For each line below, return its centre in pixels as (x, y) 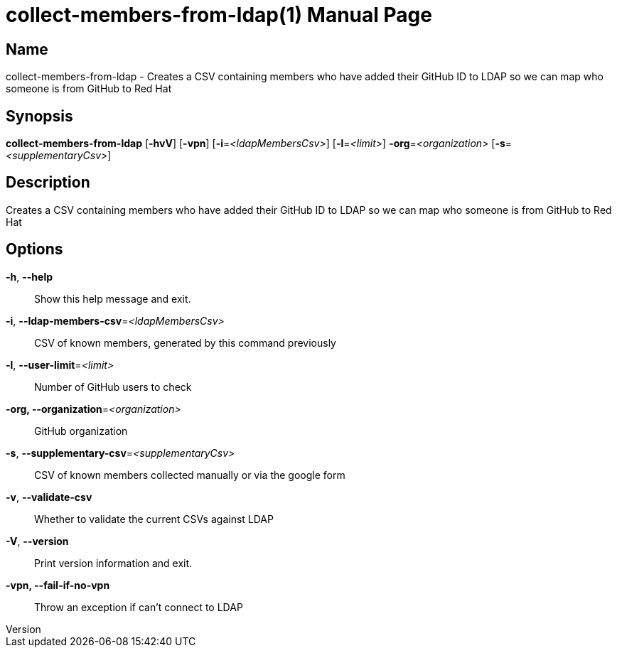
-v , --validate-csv (49, 497)
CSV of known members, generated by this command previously (185, 342)
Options (34, 249)
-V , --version (37, 541)
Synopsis (39, 116)
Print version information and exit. (113, 563)
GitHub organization (81, 431)
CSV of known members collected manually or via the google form (190, 475)
